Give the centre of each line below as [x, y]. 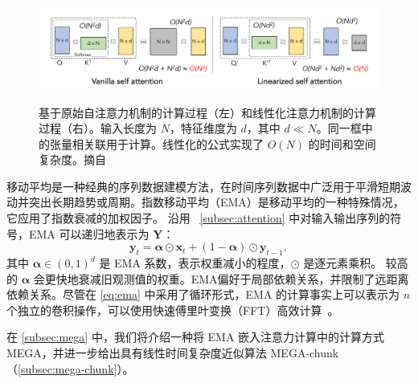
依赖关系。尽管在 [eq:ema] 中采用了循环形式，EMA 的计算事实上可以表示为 [203, 294]
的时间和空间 [342, 143]
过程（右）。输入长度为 [98, 128]
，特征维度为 [203, 128]
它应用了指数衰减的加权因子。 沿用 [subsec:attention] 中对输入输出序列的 [199, 218]
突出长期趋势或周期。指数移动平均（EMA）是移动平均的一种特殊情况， [216, 202]
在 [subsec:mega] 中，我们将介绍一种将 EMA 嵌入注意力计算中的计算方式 [196, 337]
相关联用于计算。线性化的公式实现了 [168, 143]
